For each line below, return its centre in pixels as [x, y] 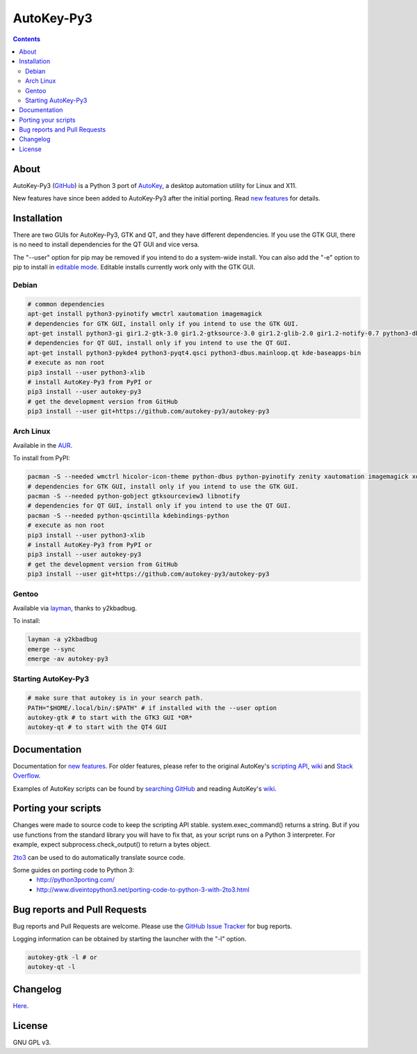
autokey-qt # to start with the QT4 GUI [97, 727]
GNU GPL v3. [32, 1042]
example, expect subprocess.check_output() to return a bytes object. [112, 844]
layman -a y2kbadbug [62, 639]
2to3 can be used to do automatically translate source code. [99, 857]
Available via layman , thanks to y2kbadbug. [75, 608]
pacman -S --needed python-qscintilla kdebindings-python [128, 516]
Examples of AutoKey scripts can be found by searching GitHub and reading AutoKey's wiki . [145, 788]
